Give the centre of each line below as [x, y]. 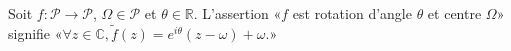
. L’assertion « [237, 13]
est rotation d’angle [352, 13]
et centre [454, 13]
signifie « [35, 32]
